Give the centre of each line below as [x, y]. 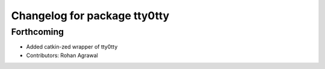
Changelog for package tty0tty [90, 16]
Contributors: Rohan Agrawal [62, 55]
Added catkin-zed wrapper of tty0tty [72, 47]
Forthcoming [38, 32]
